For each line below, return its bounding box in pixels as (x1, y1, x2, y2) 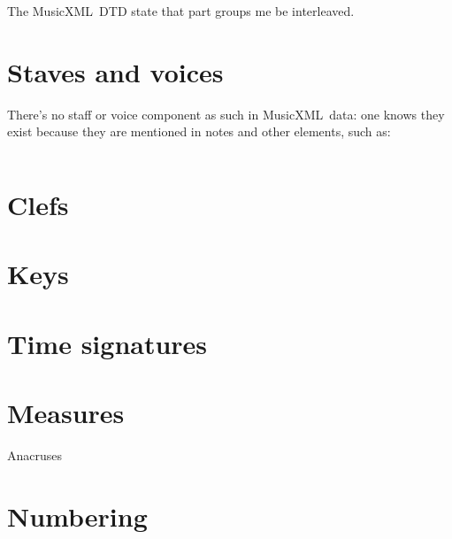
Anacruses (7, 446, 63, 465)
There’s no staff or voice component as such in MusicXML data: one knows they (7, 104, 445, 123)
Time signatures (7, 325, 208, 361)
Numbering (7, 497, 148, 534)
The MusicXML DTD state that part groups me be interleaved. (7, 2, 355, 19)
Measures (7, 395, 125, 431)
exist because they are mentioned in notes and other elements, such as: (7, 122, 391, 141)
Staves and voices (7, 53, 224, 89)
